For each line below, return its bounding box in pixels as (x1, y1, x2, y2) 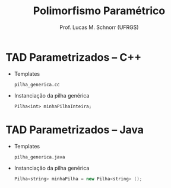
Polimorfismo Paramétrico (33, 4, 166, 18)
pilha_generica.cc (14, 82, 60, 87)
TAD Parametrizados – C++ (5, 50, 142, 64)
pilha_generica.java (14, 154, 65, 160)
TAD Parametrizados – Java (5, 123, 144, 137)
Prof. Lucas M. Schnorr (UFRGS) (59, 24, 139, 31)
